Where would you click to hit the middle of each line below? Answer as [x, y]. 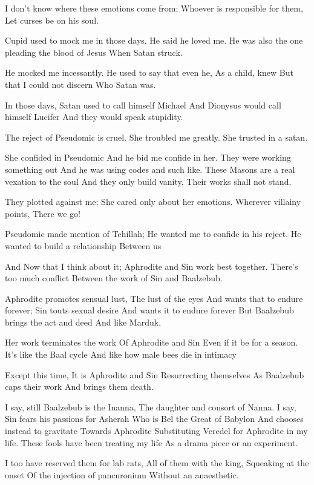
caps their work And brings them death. [79, 386]
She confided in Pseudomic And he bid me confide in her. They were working [148, 157]
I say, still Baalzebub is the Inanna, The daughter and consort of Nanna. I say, [151, 406]
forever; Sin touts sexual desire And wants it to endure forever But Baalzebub [149, 310]
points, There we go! [43, 213]
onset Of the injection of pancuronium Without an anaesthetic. [122, 474]
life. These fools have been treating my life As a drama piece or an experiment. [152, 442]
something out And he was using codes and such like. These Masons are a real [150, 169]
